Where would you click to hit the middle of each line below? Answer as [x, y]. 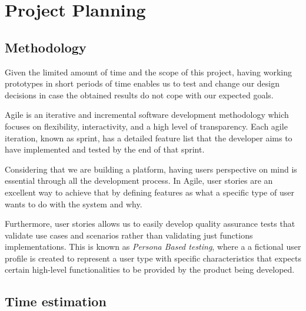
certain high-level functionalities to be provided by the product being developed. [150, 269]
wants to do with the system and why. [74, 204]
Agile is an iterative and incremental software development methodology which [147, 115]
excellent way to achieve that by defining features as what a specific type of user [149, 192]
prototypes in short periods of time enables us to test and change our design [142, 83]
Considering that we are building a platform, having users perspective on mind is [151, 169]
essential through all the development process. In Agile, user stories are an [139, 181]
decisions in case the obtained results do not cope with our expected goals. [139, 95]
